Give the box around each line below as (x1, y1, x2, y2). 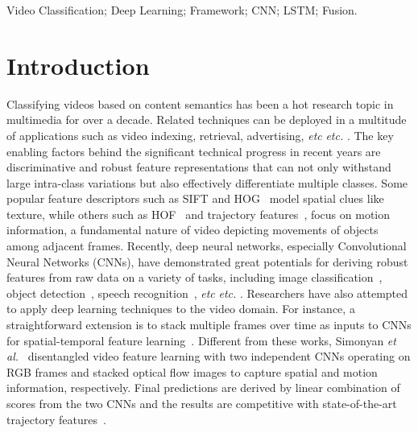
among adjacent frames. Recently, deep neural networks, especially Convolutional (6, 237, 407, 254)
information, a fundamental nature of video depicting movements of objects (6, 221, 379, 238)
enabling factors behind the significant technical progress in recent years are (6, 142, 381, 159)
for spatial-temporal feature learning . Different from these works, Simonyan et (6, 332, 396, 348)
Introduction (6, 48, 150, 81)
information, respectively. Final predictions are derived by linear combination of (6, 379, 400, 396)
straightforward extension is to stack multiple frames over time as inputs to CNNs (6, 316, 412, 333)
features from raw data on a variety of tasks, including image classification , (6, 269, 383, 286)
